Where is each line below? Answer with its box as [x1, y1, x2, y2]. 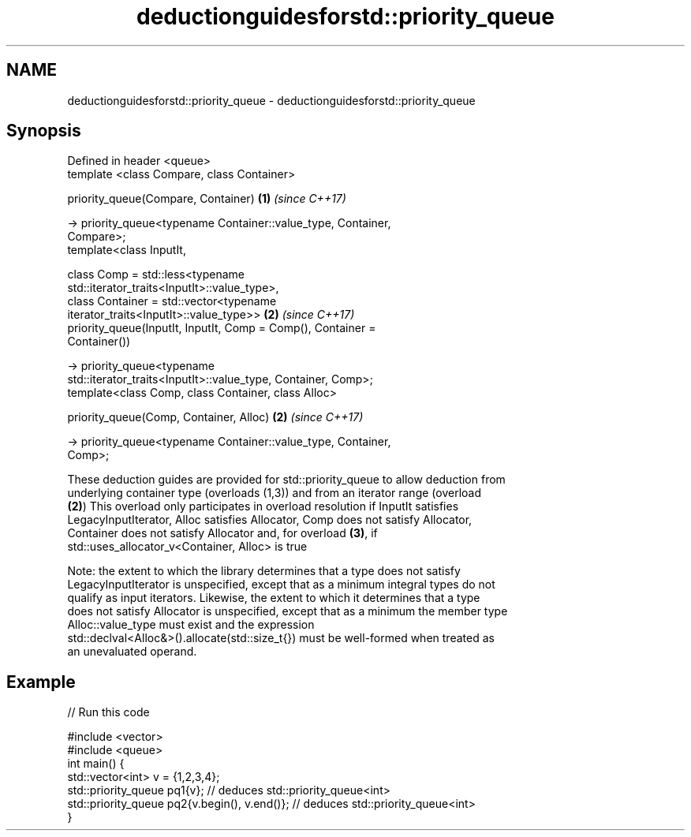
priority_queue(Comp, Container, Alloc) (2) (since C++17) [67, 410, 364, 424]
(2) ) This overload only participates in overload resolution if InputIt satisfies [67, 499, 459, 514]
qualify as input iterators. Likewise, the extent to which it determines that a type [67, 591, 480, 605]
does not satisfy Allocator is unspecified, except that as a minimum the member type [67, 604, 508, 618]
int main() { [67, 757, 125, 771]
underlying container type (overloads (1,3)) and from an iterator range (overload [67, 486, 481, 500]
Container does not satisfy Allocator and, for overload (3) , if [67, 526, 378, 540]
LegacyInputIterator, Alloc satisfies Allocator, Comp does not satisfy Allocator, [67, 513, 472, 527]
